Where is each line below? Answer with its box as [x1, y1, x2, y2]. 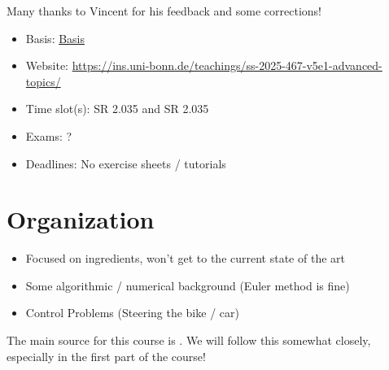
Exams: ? [25, 127, 72, 144]
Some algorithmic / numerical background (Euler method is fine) [25, 276, 350, 294]
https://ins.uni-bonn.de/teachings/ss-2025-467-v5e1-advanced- [72, 57, 382, 74]
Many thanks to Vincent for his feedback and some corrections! [7, 2, 321, 19]
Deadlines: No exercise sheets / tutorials [25, 155, 226, 172]
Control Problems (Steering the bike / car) [25, 304, 239, 321]
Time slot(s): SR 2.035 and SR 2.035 [25, 100, 209, 117]
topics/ [25, 72, 61, 89]
